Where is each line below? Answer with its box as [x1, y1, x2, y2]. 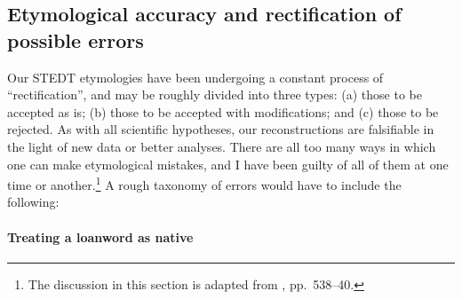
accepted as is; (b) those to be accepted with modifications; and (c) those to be [7, 102, 439, 121]
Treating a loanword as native [7, 227, 194, 246]
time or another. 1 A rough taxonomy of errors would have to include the [7, 173, 402, 193]
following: [7, 193, 60, 211]
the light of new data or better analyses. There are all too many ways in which [7, 137, 436, 155]
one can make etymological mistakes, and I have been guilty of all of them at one [7, 154, 449, 173]
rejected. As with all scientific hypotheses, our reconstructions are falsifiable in [7, 120, 434, 138]
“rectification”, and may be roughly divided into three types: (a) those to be [7, 85, 422, 104]
